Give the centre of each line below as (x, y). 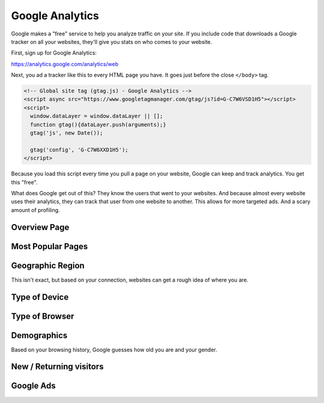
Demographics (39, 335)
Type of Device (40, 297)
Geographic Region (48, 265)
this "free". (24, 182)
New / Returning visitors (58, 367)
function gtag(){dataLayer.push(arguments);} (98, 124)
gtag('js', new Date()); (67, 133)
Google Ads (34, 386)
